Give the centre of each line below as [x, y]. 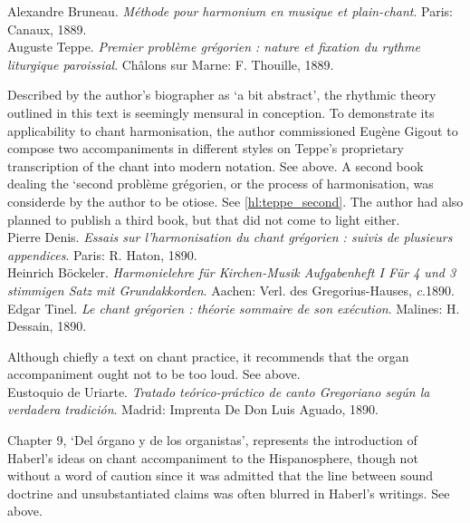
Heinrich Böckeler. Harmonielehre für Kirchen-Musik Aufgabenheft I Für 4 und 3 [232, 272]
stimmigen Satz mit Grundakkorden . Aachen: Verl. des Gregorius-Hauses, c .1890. [231, 290]
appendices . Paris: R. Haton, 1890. [102, 254]
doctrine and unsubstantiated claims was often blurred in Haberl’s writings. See [229, 493]
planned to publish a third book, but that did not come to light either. [204, 219]
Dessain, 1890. [47, 326]
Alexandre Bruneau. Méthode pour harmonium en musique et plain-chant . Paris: [230, 11]
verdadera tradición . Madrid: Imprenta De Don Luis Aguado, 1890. [193, 409]
